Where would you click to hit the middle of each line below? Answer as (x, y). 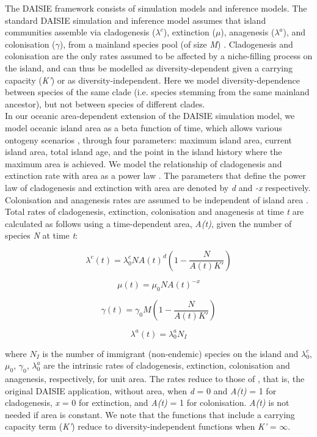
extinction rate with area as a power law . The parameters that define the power (155, 175)
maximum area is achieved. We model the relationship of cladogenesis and (144, 163)
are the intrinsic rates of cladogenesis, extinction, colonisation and (167, 365)
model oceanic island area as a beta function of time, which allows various (144, 127)
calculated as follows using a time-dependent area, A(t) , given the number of (148, 223)
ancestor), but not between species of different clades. (105, 103)
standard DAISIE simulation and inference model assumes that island (136, 20)
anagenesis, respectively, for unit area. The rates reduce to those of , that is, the (155, 379)
